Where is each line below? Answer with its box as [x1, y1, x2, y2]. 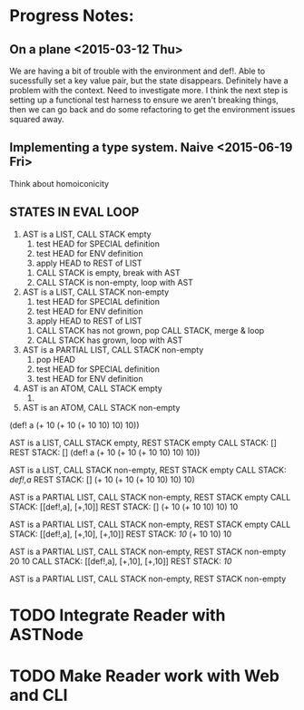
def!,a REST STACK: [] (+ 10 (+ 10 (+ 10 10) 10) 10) [9, 473, 195, 485]
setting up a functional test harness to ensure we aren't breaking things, [9, 94, 279, 105]
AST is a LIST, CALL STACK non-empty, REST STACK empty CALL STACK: [9, 464, 288, 475]
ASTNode [9, 624, 84, 645]
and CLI [9, 686, 68, 705]
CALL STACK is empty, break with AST [35, 267, 181, 277]
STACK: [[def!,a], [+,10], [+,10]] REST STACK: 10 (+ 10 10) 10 [9, 528, 232, 540]
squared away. [9, 114, 65, 124]
